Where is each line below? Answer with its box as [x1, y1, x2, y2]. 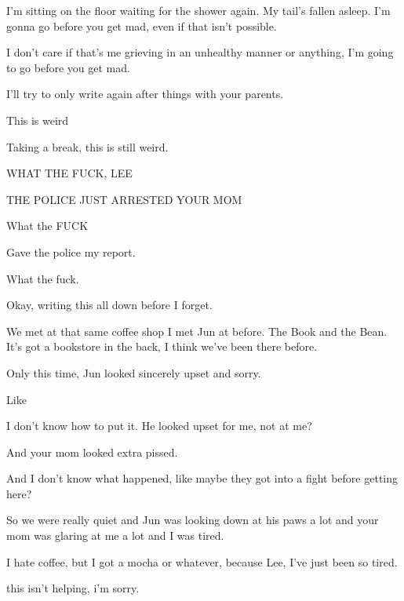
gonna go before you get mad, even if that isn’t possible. [6, 17, 277, 34]
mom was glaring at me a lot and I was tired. [6, 527, 224, 544]
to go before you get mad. [6, 59, 130, 75]
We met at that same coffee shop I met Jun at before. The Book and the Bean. [6, 322, 388, 339]
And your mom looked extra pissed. [6, 443, 178, 460]
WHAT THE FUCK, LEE [6, 165, 133, 181]
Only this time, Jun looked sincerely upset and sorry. [6, 364, 261, 381]
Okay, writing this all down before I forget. [6, 297, 213, 313]
